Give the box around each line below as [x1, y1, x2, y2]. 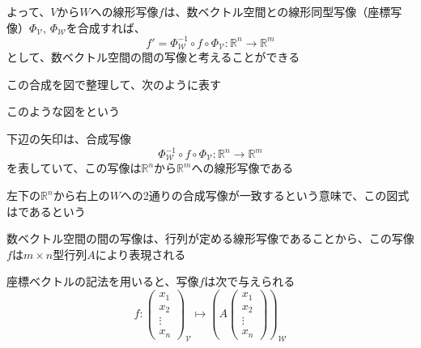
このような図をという [6, 103, 120, 120]
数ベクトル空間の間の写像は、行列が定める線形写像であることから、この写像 [6, 230, 415, 247]
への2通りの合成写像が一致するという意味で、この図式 [120, 187, 410, 204]
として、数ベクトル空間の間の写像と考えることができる [6, 49, 300, 66]
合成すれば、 [77, 19, 146, 36]
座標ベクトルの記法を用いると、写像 [6, 273, 199, 290]
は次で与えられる [204, 273, 296, 290]
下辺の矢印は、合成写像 [6, 129, 131, 146]
